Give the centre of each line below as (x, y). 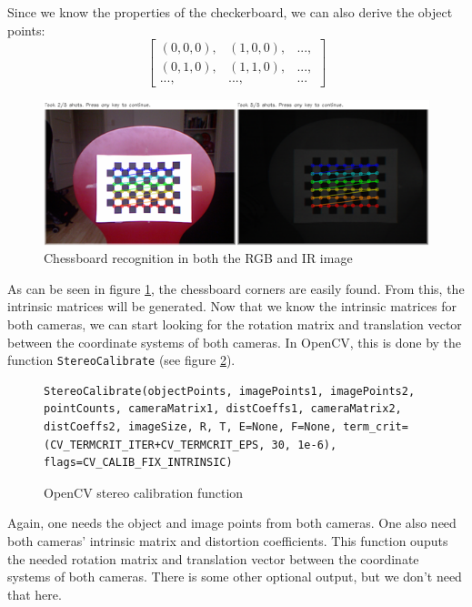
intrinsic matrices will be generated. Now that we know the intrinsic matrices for (232, 306)
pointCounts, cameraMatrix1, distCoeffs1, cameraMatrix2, (223, 409)
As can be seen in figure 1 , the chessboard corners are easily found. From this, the (236, 288)
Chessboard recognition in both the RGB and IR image (198, 258)
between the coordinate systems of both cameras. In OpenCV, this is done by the (235, 342)
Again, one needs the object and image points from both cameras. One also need (232, 523)
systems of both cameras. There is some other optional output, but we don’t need (235, 577)
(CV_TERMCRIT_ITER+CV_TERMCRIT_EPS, (155, 445)
